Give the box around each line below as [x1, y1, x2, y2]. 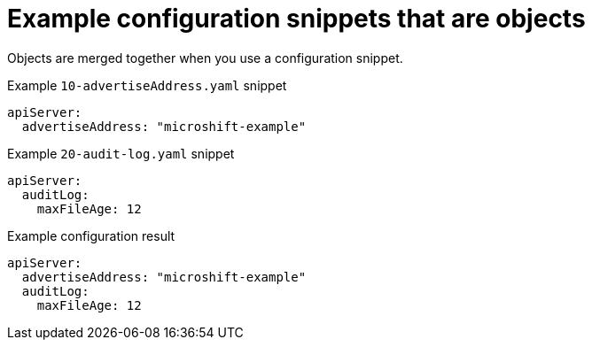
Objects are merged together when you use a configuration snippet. [7, 50, 403, 66]
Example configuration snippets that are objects [7, 4, 586, 34]
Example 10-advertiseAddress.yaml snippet [7, 77, 287, 93]
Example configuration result [7, 227, 175, 243]
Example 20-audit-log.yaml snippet [7, 145, 235, 161]
